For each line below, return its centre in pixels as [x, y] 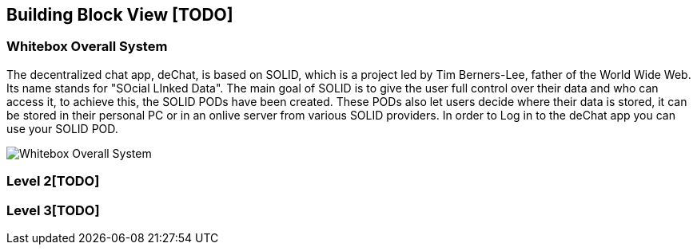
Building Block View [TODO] [120, 15]
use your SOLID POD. [62, 128]
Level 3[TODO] [53, 210]
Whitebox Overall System [87, 47]
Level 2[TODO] [53, 181]
